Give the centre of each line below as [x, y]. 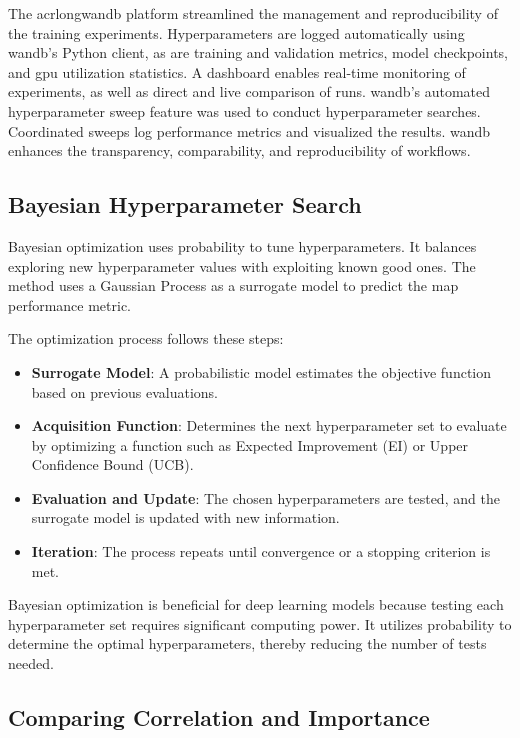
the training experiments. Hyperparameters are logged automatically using [236, 32]
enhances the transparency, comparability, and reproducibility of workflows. [239, 150]
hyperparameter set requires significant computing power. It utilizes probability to [260, 623]
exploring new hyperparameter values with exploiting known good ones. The [242, 265]
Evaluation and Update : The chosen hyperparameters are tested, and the [265, 497]
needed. [31, 663]
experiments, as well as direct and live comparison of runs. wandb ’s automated [249, 91]
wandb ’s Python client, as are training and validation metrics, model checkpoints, [258, 52]
